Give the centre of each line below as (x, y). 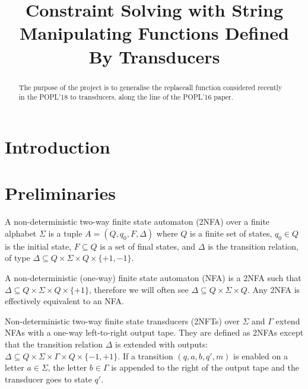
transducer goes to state (48, 379)
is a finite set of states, (231, 233)
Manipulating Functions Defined (154, 33)
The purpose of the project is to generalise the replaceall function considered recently (150, 87)
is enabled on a (261, 355)
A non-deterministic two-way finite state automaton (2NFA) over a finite (137, 221)
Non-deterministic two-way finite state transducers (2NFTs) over (122, 321)
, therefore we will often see (139, 289)
